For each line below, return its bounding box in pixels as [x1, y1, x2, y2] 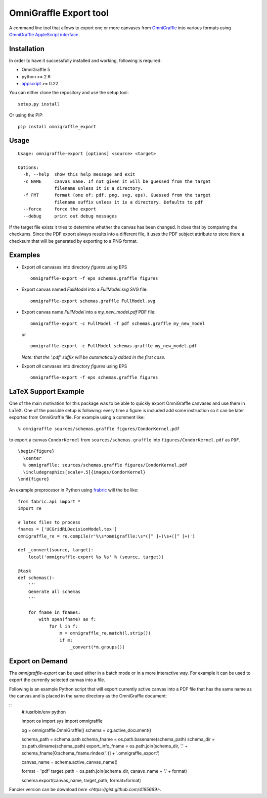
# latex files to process [18, 519, 81, 525]
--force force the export [23, 206, 96, 212]
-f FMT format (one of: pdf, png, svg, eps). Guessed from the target [23, 192, 211, 198]
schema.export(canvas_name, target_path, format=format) [21, 777, 141, 783]
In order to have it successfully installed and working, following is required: [9, 57, 162, 63]
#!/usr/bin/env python [21, 709, 66, 715]
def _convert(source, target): [18, 547, 94, 553]
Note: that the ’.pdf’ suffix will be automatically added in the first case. [21, 354, 166, 360]
